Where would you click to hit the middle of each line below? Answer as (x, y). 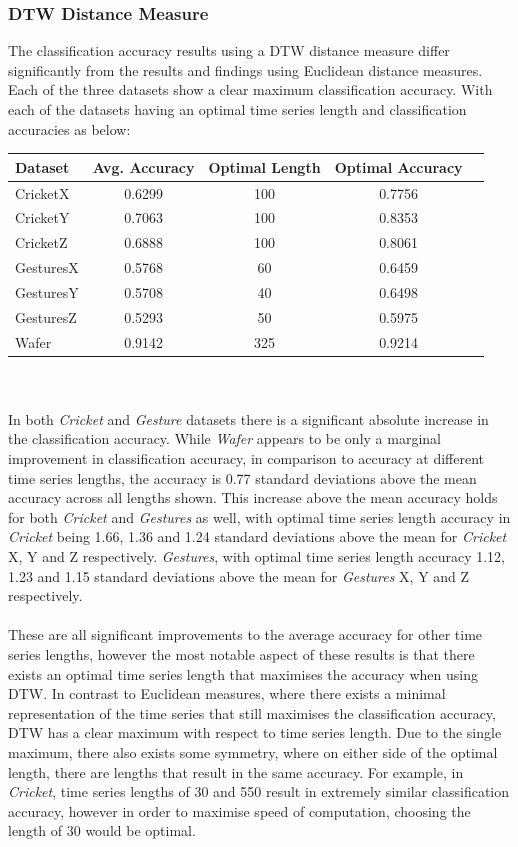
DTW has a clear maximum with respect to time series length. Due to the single (255, 732)
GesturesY (47, 291)
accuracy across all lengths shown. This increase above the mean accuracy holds (253, 497)
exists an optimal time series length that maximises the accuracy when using (243, 673)
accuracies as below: (69, 128)
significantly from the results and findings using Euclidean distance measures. (245, 69)
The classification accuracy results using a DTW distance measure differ (229, 50)
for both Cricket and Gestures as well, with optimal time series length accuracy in (259, 516)
